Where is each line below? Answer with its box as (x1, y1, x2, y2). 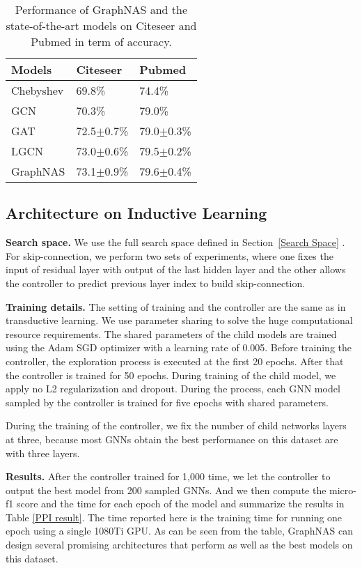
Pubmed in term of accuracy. (31, 33, 172, 49)
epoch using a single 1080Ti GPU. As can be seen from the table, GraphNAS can (6, 523, 353, 538)
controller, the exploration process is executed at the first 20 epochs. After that (6, 353, 344, 368)
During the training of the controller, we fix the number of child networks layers (6, 418, 347, 433)
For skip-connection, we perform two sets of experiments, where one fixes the (6, 248, 333, 263)
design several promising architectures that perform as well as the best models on (6, 537, 353, 552)
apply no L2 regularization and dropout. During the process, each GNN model (6, 381, 340, 396)
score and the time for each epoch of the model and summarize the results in (16, 496, 345, 511)
